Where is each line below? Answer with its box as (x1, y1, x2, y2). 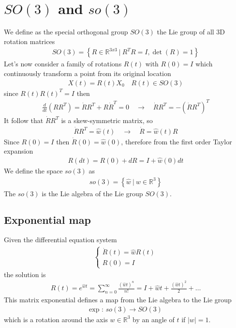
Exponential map (4, 212, 91, 227)
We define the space (4, 165, 63, 175)
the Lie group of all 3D (157, 27, 225, 37)
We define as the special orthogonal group (4, 27, 128, 37)
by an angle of (133, 314, 175, 324)
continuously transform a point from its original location (4, 68, 171, 78)
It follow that (4, 115, 44, 125)
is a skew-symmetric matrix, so (61, 115, 153, 125)
